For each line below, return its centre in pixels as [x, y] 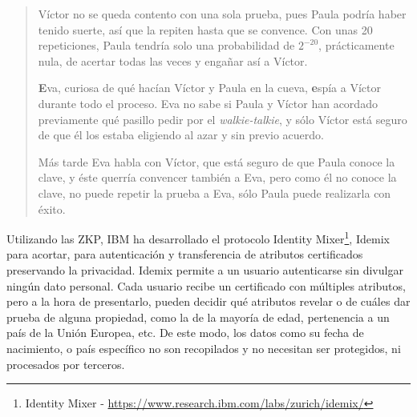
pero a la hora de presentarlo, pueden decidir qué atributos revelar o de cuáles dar [208, 301]
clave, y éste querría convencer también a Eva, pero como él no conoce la [217, 177]
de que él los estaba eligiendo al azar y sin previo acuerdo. [181, 135]
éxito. [52, 208]
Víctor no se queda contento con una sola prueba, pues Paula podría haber [222, 14]
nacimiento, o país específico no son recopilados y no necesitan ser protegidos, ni [204, 348]
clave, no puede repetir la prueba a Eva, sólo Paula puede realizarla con [215, 192]
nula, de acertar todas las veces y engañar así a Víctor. [173, 60]
